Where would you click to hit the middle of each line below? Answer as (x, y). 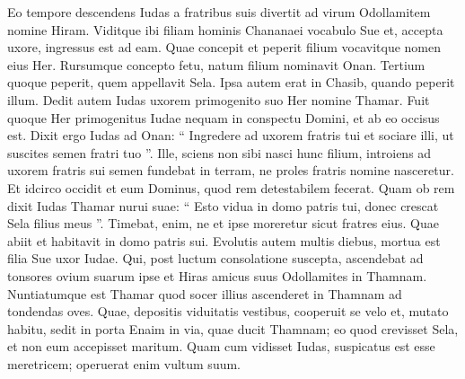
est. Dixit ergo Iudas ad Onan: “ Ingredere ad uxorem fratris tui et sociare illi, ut (231, 135)
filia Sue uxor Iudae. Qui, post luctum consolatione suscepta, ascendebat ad (215, 258)
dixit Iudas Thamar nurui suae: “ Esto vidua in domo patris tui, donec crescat (223, 205)
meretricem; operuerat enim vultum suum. (124, 363)
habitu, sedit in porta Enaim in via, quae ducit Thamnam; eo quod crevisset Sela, (233, 328)
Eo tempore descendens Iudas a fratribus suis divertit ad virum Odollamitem (219, 12)
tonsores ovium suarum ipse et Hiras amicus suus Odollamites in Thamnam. (217, 275)
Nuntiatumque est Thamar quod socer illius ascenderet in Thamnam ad (205, 293)
